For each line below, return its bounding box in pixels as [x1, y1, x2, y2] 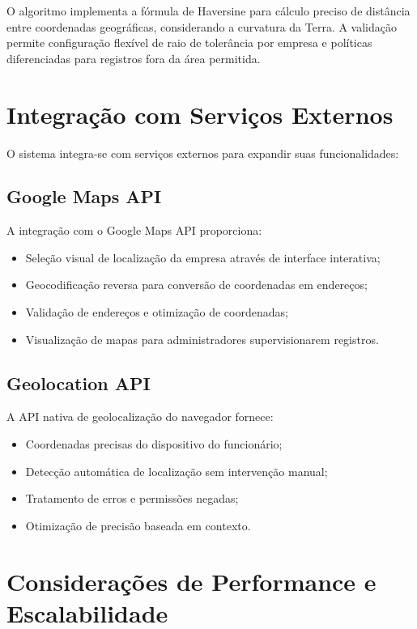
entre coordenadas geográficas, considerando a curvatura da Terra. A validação [6, 18, 397, 35]
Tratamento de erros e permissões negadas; [25, 490, 239, 507]
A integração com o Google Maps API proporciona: [6, 222, 262, 239]
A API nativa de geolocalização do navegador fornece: [6, 408, 274, 425]
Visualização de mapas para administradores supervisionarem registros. [25, 330, 379, 347]
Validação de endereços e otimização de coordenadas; [25, 304, 288, 321]
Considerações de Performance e [6, 564, 377, 597]
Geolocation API [6, 370, 151, 395]
